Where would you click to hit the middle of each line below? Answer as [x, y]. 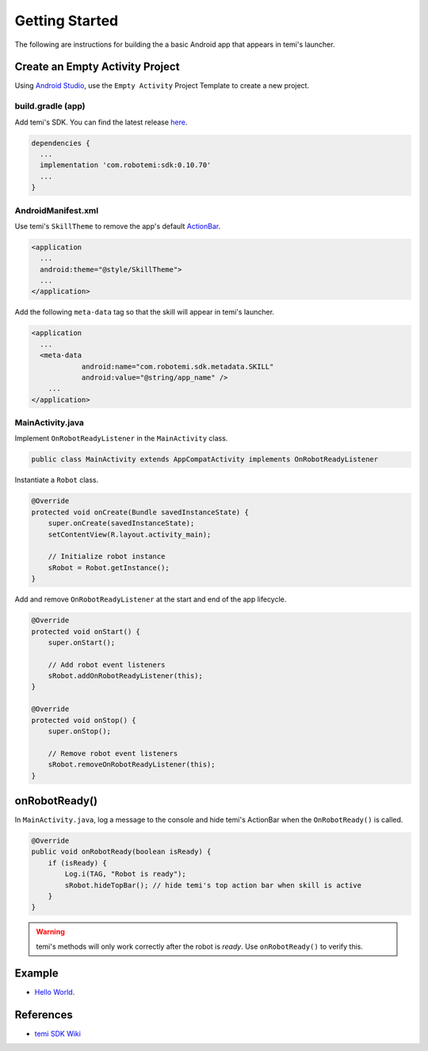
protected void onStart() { [86, 631]
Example [36, 973]
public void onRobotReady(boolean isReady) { [121, 852]
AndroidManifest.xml [57, 210]
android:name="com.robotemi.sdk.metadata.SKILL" [178, 366]
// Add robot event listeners [107, 665]
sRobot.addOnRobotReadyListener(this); [126, 676]
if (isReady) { [77, 863]
